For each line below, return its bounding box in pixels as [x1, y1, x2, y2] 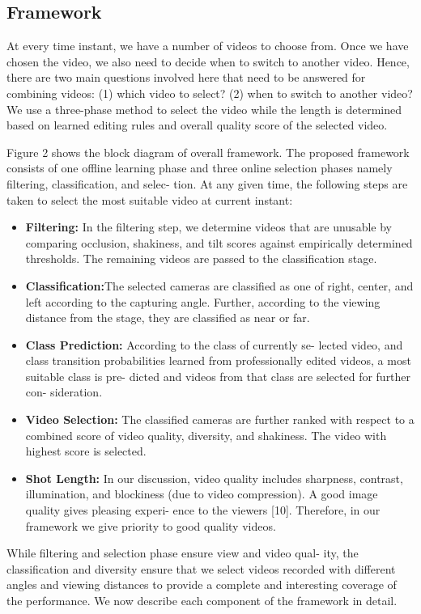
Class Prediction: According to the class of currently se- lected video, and [25, 336, 403, 353]
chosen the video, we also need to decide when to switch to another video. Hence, [6, 53, 410, 70]
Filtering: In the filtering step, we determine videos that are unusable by [25, 218, 392, 235]
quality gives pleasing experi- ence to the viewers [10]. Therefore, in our [25, 502, 381, 519]
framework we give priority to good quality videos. [25, 517, 276, 534]
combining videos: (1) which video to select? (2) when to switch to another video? [6, 84, 413, 101]
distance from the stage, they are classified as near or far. [25, 309, 310, 326]
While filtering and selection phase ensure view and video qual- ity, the [6, 544, 359, 561]
